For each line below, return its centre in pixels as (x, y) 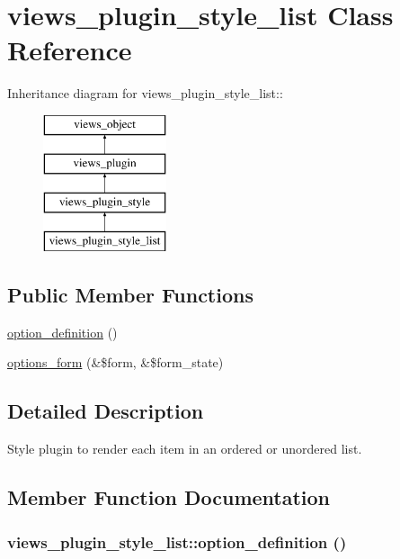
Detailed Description (106, 411)
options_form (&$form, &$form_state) (116, 362)
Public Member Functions (130, 295)
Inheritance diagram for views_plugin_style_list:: (145, 93)
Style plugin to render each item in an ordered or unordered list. (185, 449)
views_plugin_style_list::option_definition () (177, 541)
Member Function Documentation (169, 497)
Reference (70, 50)
